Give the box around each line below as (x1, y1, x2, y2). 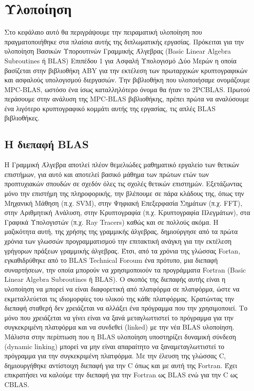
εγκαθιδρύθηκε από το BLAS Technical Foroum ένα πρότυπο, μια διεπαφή (4, 255, 218, 265)
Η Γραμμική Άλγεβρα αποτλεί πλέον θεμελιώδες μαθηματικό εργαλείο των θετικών (4, 159, 239, 170)
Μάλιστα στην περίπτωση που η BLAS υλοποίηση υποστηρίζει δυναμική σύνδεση (4, 331, 236, 341)
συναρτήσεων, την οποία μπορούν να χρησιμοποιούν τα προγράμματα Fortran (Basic (4, 264, 246, 274)
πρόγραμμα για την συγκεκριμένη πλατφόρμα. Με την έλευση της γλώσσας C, (4, 351, 226, 361)
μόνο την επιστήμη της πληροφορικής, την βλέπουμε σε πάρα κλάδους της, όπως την (4, 188, 244, 198)
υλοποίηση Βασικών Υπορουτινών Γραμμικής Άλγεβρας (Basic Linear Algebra (4, 46, 231, 56)
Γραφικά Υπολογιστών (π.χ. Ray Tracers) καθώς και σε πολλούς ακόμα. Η (4, 216, 218, 227)
